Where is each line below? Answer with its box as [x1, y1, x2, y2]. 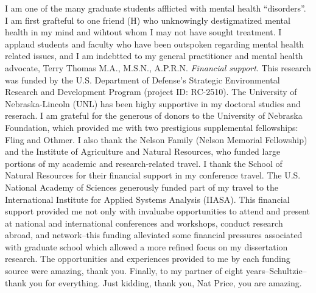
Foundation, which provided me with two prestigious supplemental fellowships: [5, 121, 298, 133]
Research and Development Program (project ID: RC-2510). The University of [5, 85, 297, 98]
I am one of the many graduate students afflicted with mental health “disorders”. [5, 2, 306, 14]
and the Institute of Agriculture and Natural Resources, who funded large [5, 145, 281, 158]
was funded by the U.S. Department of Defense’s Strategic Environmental [5, 73, 280, 86]
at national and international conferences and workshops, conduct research [5, 216, 283, 229]
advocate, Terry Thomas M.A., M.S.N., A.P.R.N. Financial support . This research [5, 61, 311, 74]
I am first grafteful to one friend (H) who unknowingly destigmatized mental [5, 13, 290, 26]
